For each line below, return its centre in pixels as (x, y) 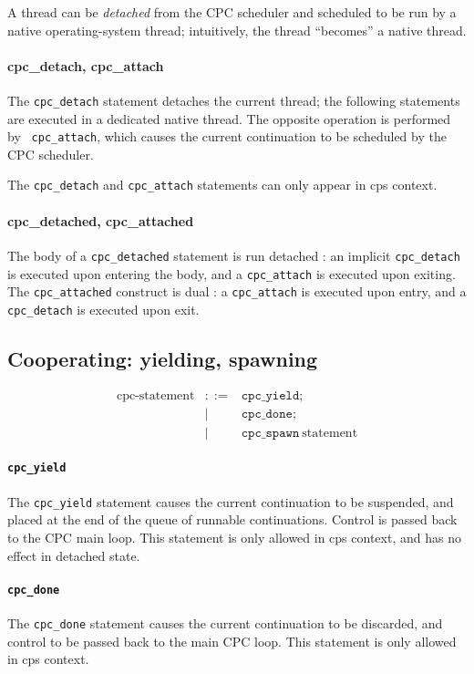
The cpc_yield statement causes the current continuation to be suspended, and (231, 501)
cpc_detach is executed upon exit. (103, 309)
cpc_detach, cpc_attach (86, 65)
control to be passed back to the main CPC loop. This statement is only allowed (232, 641)
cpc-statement (155, 395)
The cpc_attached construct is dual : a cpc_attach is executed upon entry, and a (237, 291)
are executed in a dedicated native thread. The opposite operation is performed (229, 118)
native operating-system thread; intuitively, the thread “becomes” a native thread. (237, 30)
